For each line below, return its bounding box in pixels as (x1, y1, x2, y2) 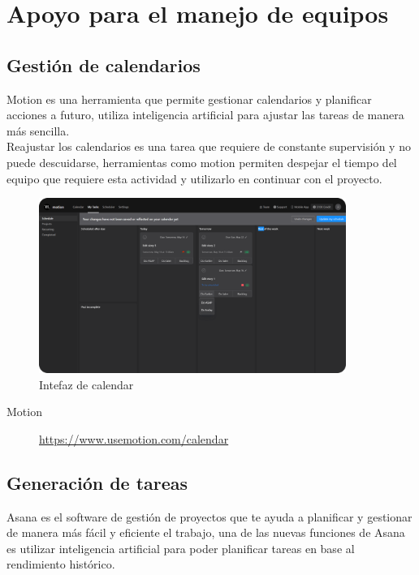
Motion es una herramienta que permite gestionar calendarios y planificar (6, 90, 372, 107)
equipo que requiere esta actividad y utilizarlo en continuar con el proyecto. (6, 169, 382, 187)
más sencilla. (6, 122, 70, 139)
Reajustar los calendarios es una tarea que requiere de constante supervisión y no (6, 138, 411, 155)
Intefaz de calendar (39, 375, 134, 393)
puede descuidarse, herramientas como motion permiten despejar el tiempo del (6, 153, 397, 170)
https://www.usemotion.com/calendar (39, 430, 229, 447)
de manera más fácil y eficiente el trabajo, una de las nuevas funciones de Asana (6, 524, 405, 541)
